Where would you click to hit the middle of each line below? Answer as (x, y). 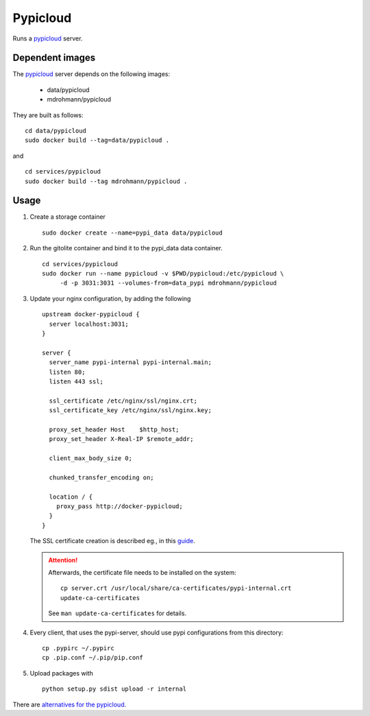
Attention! (63, 560)
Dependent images (54, 58)
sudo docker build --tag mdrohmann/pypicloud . (106, 181)
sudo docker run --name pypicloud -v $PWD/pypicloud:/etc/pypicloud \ (163, 274)
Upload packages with (62, 673)
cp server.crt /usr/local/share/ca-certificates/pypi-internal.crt (176, 588)
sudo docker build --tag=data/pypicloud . (97, 140)
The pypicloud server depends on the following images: (91, 74)
